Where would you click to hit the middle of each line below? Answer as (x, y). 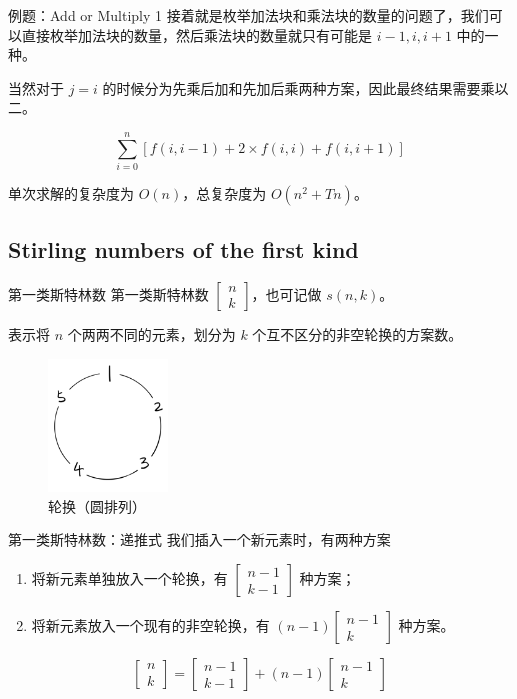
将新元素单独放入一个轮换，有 (129, 578)
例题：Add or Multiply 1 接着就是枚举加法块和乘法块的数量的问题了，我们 (248, 15)
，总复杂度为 (224, 193)
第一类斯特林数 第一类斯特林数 (108, 294)
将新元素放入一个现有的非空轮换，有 (150, 625)
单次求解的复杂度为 (71, 193)
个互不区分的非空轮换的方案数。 (357, 334)
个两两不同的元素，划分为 (151, 334)
